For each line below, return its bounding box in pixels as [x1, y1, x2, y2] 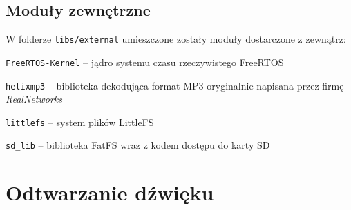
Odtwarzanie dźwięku [6, 178, 214, 207]
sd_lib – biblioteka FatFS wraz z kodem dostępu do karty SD [6, 138, 270, 152]
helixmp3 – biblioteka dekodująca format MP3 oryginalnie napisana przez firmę [6, 78, 344, 92]
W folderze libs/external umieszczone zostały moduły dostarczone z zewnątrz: [6, 32, 346, 46]
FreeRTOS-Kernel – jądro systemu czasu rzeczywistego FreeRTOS [6, 54, 284, 69]
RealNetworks [6, 92, 62, 106]
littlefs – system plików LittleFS [6, 114, 154, 129]
